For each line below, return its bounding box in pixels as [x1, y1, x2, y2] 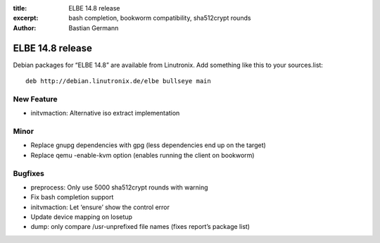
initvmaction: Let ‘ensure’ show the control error [30, 203, 170, 211]
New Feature [13, 94, 58, 104]
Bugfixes [13, 168, 45, 178]
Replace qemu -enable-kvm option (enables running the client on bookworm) [30, 151, 255, 159]
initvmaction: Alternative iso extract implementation [30, 109, 180, 118]
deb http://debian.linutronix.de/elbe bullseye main [25, 77, 211, 85]
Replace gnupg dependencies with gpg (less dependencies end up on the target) [30, 141, 267, 149]
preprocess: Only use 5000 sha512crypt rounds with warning [30, 183, 208, 192]
